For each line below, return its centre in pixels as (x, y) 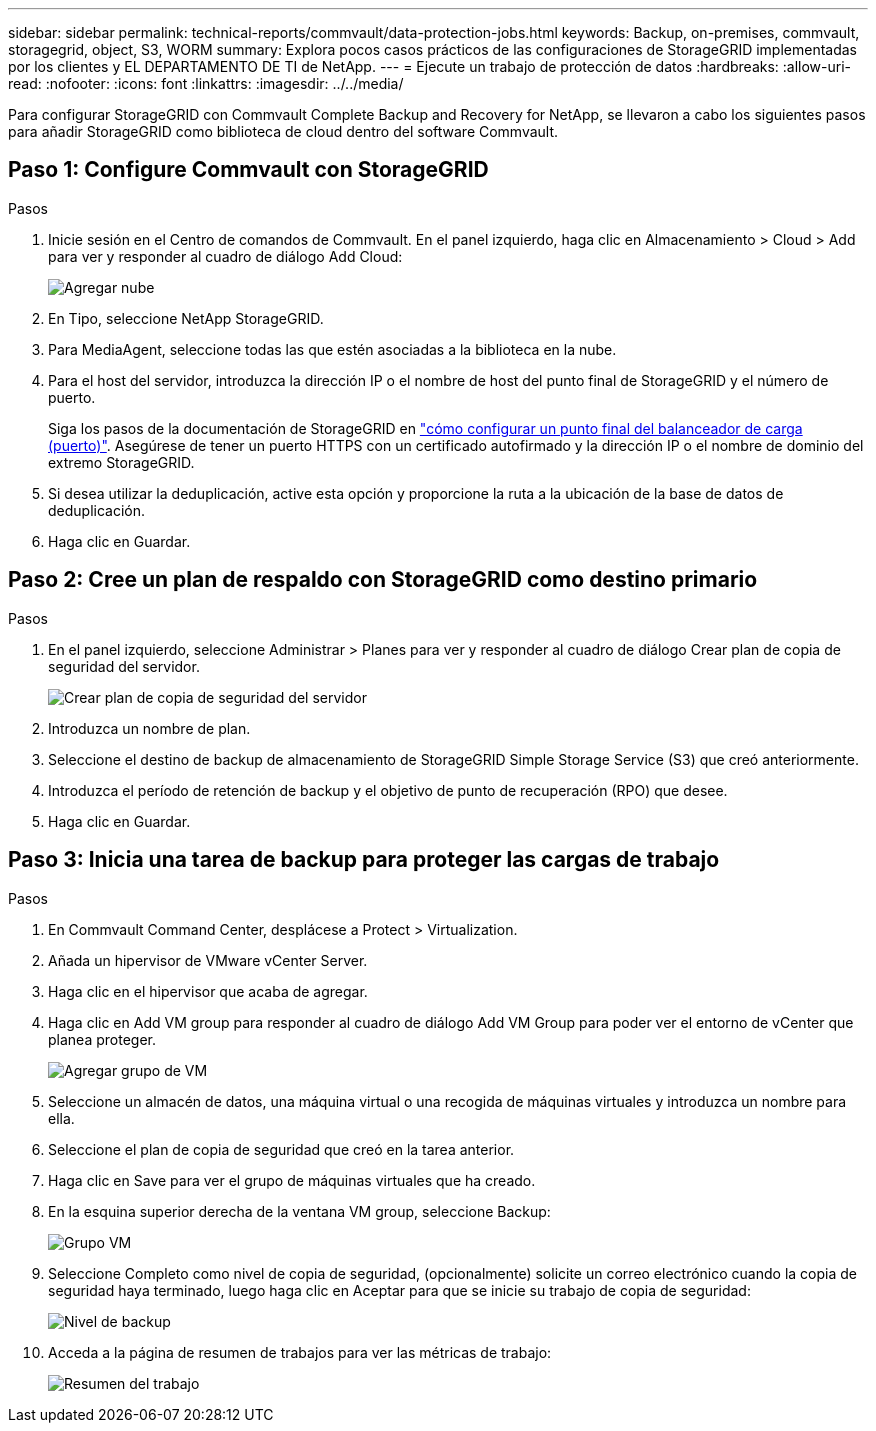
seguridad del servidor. (124, 666)
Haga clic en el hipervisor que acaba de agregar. (208, 991)
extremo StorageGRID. (121, 462)
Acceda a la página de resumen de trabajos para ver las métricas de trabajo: (300, 1352)
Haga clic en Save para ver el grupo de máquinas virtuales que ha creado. (292, 1180)
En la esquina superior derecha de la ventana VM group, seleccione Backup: (299, 1211)
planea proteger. (102, 1039)
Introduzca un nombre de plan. (149, 728)
